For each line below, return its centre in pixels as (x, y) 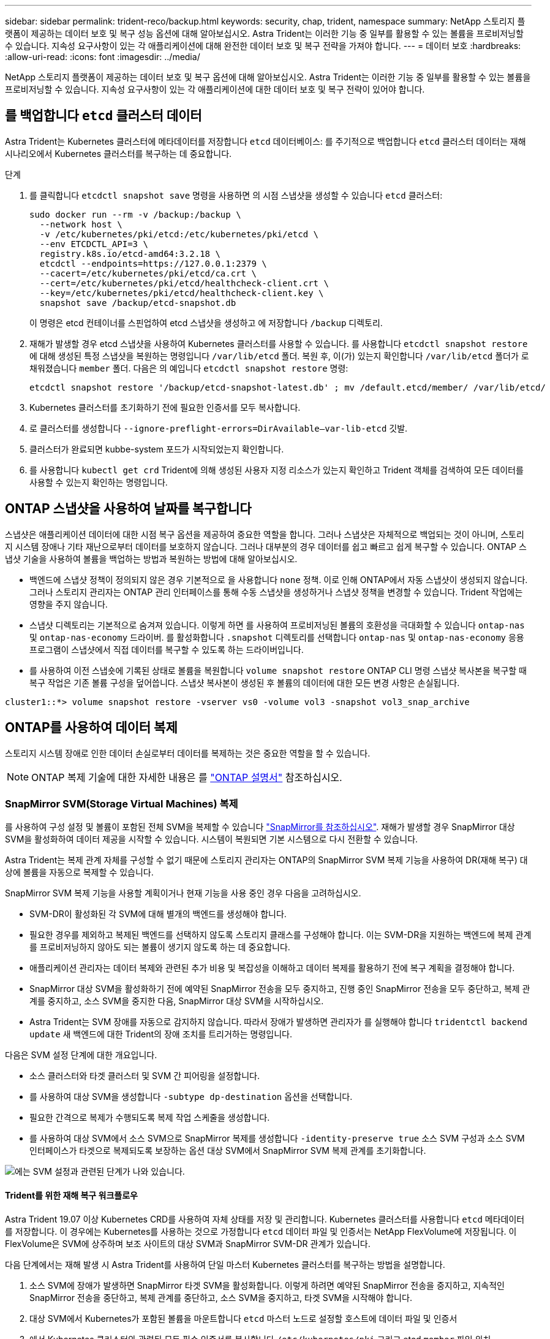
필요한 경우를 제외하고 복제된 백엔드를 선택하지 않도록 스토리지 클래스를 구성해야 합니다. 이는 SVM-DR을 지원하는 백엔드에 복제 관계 (281, 935)
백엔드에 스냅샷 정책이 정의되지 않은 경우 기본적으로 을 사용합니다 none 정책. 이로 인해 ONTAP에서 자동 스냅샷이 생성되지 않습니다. (279, 579)
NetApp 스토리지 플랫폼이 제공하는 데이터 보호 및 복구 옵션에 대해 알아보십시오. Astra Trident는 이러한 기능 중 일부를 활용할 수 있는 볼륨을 (268, 77)
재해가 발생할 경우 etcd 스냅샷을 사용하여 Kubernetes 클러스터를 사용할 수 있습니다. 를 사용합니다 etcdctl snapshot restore (279, 343)
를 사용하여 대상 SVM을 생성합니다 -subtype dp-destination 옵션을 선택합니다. (191, 1097)
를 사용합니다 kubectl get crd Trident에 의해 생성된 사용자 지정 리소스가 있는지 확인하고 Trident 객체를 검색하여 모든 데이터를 (277, 470)
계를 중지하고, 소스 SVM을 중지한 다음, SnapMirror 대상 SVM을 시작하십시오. (177, 1001)
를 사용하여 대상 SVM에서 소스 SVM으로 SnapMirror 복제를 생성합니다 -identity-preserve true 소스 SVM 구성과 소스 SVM (277, 1139)
